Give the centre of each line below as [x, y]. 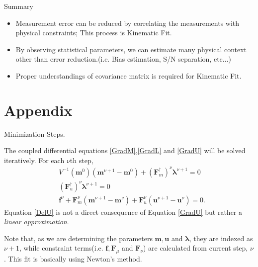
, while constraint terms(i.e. [61, 248]
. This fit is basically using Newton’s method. [73, 259]
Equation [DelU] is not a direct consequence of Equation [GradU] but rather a [123, 212]
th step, [82, 160]
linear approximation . [37, 222]
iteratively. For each [34, 160]
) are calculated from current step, [196, 248]
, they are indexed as [221, 238]
